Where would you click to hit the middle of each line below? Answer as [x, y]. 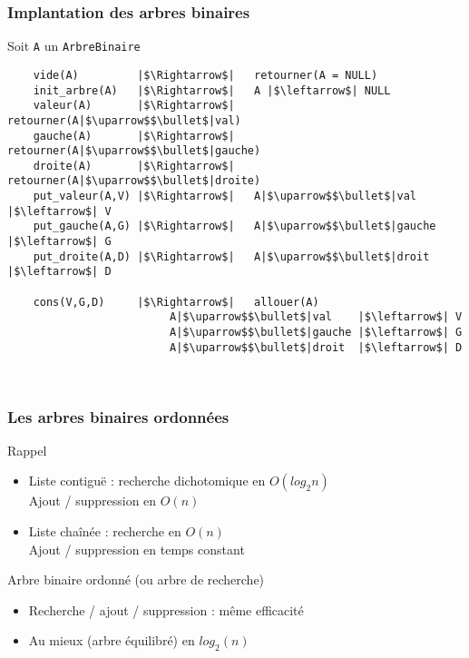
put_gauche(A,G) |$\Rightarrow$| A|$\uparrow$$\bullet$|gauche [234, 226]
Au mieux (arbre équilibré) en [112, 640]
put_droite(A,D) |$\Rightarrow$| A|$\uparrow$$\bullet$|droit [231, 256]
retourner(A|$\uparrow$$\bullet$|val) [124, 120]
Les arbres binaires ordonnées [118, 416]
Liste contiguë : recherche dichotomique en [147, 481]
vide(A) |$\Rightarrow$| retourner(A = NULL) [205, 75]
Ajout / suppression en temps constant [137, 549]
